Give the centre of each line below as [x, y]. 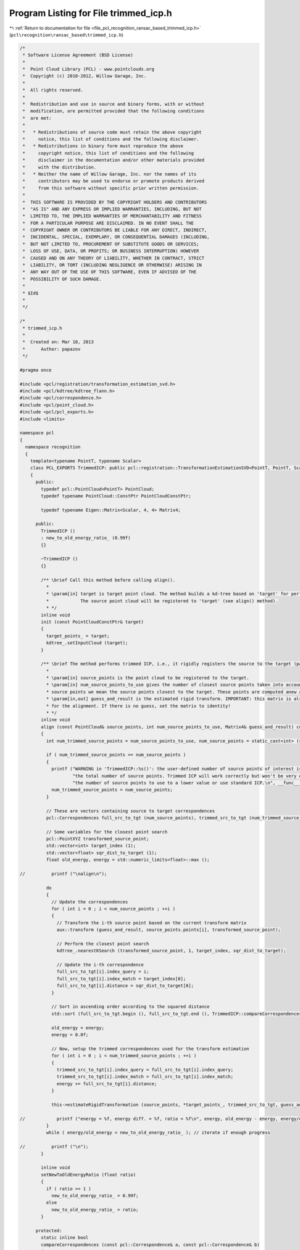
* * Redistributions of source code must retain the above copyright [112, 132]
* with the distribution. [60, 167]
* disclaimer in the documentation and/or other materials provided [113, 160]
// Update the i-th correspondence [100, 965]
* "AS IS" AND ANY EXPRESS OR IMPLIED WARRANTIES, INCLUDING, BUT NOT [112, 209]
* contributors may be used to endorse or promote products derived [113, 181]
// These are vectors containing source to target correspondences [130, 811]
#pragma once [36, 370]
